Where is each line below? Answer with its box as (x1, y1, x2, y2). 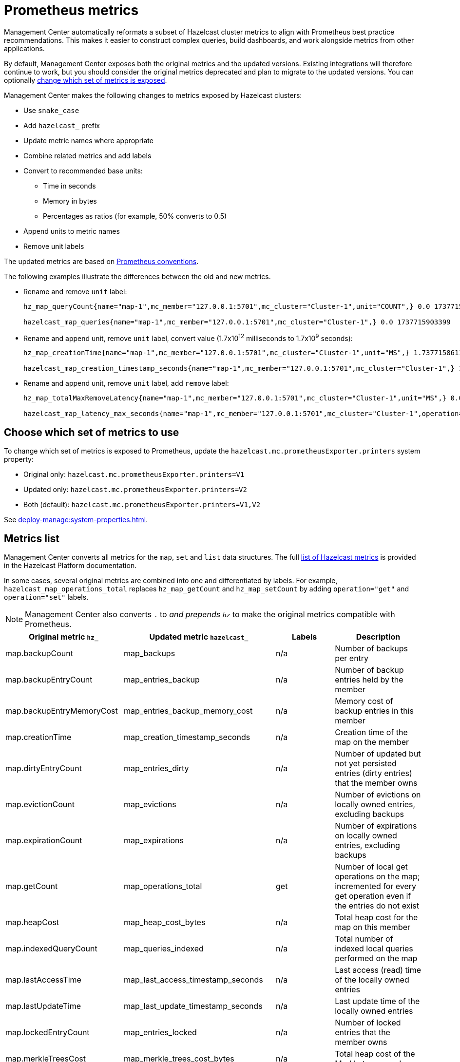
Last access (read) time (335, 965, 421, 975)
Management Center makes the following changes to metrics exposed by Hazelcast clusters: (4, 91, 302, 99)
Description (356, 632, 401, 642)
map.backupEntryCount (5, 675, 93, 685)
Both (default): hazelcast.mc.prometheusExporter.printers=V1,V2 (23, 500, 261, 509)
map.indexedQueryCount (5, 944, 97, 954)
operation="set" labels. (4, 593, 89, 602)
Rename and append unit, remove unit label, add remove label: (23, 379, 229, 388)
